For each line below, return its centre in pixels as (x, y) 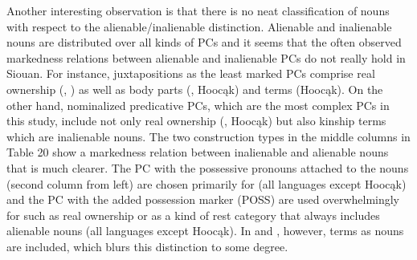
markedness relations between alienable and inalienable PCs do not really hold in (206, 57)
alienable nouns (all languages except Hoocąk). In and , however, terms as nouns (205, 231)
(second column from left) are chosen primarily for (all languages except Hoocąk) (206, 183)
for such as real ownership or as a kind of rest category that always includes (193, 215)
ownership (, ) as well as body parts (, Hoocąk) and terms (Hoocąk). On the (195, 89)
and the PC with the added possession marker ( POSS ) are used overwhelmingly (203, 199)
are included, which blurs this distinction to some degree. (147, 246)
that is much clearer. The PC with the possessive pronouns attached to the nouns (208, 167)
